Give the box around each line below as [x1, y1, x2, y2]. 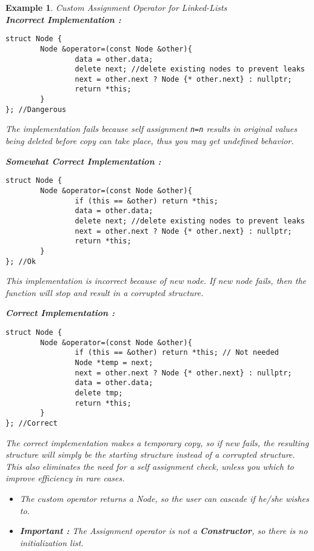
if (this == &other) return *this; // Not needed [75, 348, 279, 357]
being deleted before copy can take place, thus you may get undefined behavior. [5, 134, 294, 147]
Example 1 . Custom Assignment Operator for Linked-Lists [5, 1, 227, 13]
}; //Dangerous [5, 105, 67, 114]
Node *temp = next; [75, 358, 153, 367]
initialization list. [19, 536, 84, 549]
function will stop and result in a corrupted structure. [5, 286, 204, 299]
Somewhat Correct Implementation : [5, 154, 161, 167]
